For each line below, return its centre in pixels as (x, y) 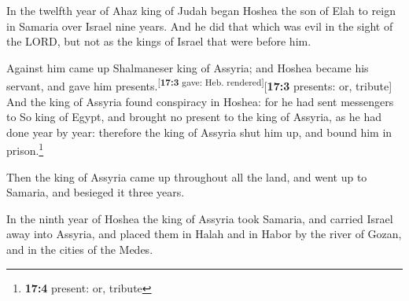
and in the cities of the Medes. (80, 250)
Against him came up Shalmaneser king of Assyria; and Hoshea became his (188, 67)
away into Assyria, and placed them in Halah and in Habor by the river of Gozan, (204, 234)
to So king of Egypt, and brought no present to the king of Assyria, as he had (194, 117)
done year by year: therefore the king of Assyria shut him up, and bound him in (199, 132)
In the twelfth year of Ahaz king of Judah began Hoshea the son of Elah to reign (201, 10)
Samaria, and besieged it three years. (96, 192)
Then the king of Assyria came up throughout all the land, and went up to (187, 176)
